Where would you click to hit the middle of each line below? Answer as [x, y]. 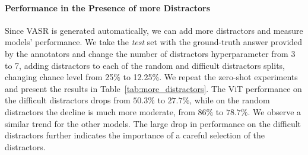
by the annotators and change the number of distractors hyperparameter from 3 [150, 53]
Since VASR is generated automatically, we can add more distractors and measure [154, 30]
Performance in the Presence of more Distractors [108, 7]
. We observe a [274, 111]
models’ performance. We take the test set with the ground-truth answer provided [154, 42]
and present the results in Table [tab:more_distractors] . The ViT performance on [153, 88]
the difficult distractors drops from [68, 100]
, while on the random [230, 100]
